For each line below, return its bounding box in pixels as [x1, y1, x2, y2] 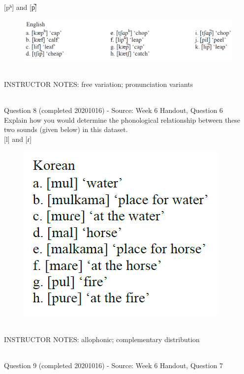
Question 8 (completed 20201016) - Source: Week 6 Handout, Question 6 [4, 105, 223, 115]
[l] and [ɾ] [4, 134, 32, 144]
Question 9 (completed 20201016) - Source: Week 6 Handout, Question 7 [4, 360, 223, 370]
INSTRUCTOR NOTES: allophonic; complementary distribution [4, 334, 200, 344]
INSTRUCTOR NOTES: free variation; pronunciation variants [4, 79, 193, 89]
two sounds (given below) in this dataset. [4, 124, 128, 134]
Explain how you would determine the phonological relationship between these [4, 114, 241, 125]
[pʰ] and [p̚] [4, 2, 37, 12]
